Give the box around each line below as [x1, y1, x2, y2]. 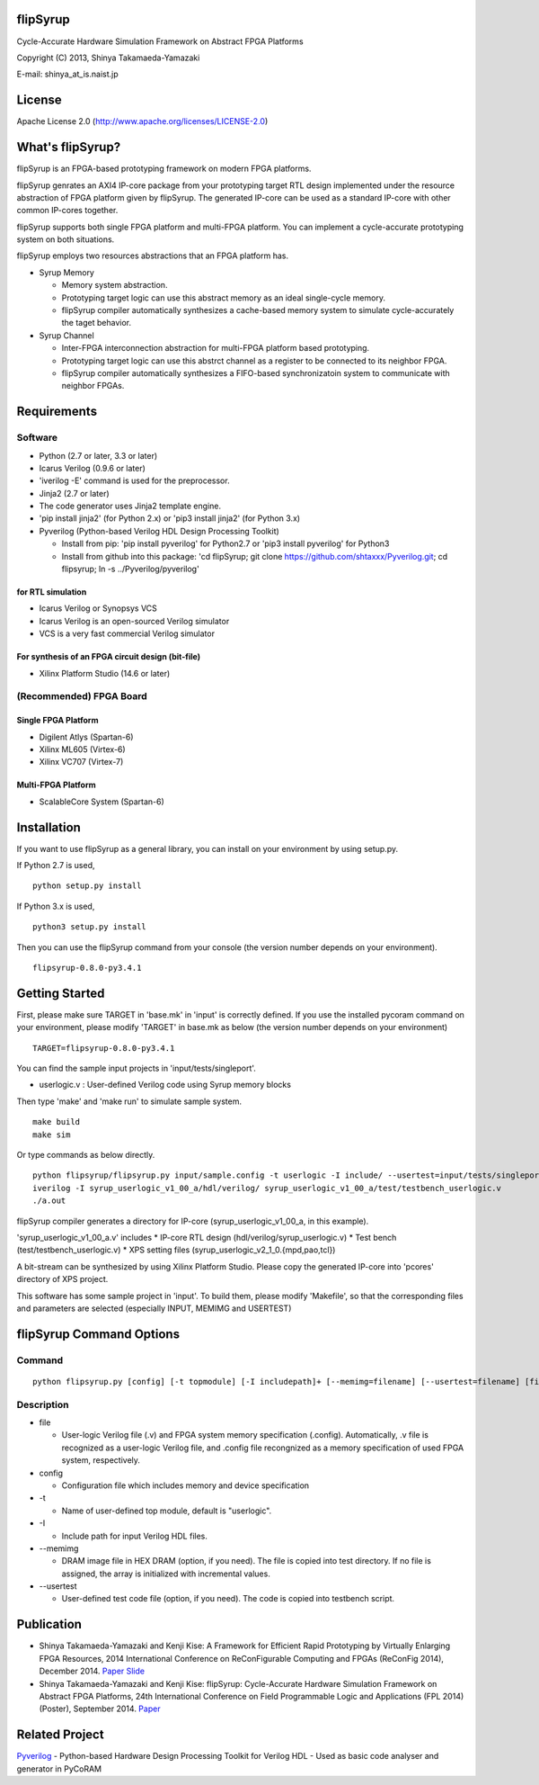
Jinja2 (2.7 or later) [39, 488, 110, 498]
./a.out [32, 1196, 66, 1206]
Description [16, 1398, 69, 1411]
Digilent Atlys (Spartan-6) [39, 731, 134, 742]
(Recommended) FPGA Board [16, 690, 147, 703]
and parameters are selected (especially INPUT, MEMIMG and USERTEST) [16, 1303, 292, 1314]
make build [32, 1117, 81, 1127]
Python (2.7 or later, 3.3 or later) [39, 450, 158, 461]
